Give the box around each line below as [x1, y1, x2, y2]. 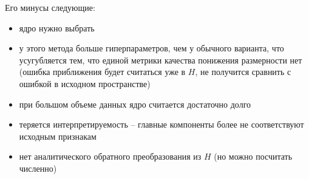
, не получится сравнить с [195, 65, 291, 78]
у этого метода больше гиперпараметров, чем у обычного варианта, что [19, 42, 284, 54]
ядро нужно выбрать [19, 21, 95, 34]
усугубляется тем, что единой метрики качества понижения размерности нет [19, 53, 302, 66]
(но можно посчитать [214, 150, 293, 163]
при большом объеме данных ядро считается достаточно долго [19, 97, 251, 110]
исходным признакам [19, 129, 97, 142]
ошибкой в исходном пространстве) [19, 77, 151, 89]
